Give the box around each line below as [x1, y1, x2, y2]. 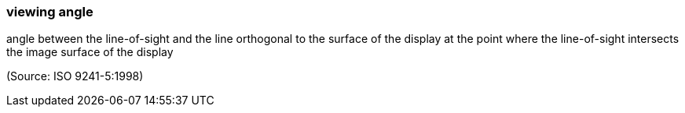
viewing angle [6, 4, 93, 19]
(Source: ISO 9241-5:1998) [6, 69, 144, 83]
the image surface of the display [6, 45, 174, 59]
